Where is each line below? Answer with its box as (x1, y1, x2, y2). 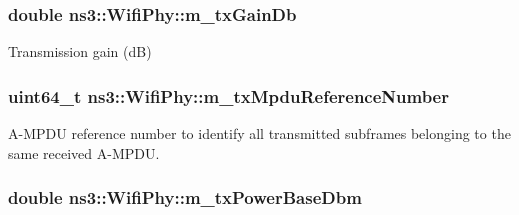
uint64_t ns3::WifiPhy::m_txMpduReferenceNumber (8, 83, 449, 108)
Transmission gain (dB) (8, 41, 152, 62)
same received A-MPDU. (8, 142, 160, 163)
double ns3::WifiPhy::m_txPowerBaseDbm (8, 185, 362, 210)
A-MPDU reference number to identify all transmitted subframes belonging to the (8, 123, 511, 144)
